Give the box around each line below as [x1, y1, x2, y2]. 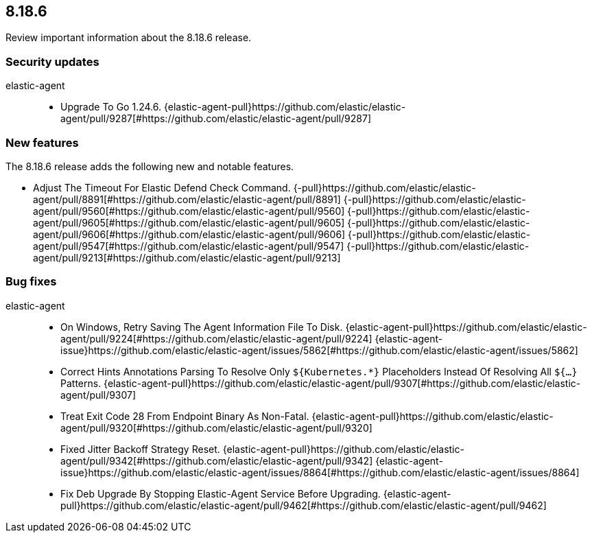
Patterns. [60, 377, 102, 389]
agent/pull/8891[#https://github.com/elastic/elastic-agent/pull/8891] [33, 193, 341, 205]
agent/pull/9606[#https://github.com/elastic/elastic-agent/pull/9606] [33, 228, 346, 240]
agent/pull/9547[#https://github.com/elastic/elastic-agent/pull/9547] [33, 239, 344, 252]
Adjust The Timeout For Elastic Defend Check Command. [33, 181, 291, 194]
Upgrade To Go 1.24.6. [60, 101, 161, 113]
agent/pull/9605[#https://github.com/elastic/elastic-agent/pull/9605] [33, 216, 345, 229]
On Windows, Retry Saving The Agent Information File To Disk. [60, 320, 343, 333]
